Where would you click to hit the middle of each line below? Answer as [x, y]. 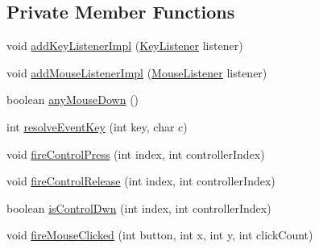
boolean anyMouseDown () [73, 100]
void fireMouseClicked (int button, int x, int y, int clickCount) [160, 235]
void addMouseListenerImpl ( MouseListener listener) [137, 72]
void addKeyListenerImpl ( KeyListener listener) [125, 46]
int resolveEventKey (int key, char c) [97, 126]
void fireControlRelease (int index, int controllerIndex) [141, 181]
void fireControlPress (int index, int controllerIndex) [136, 154]
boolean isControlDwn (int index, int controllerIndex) [139, 207]
